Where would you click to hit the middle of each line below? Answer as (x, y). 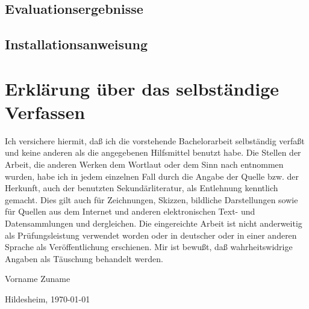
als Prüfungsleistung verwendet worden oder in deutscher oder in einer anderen (151, 235)
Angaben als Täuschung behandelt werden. (84, 258)
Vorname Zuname (38, 279)
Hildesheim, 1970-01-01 (48, 299)
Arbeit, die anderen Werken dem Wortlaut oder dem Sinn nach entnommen (144, 164)
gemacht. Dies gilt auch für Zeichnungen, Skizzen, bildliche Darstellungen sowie (151, 199)
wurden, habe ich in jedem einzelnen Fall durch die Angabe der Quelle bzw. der (152, 176)
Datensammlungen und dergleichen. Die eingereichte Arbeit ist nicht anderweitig (154, 223)
